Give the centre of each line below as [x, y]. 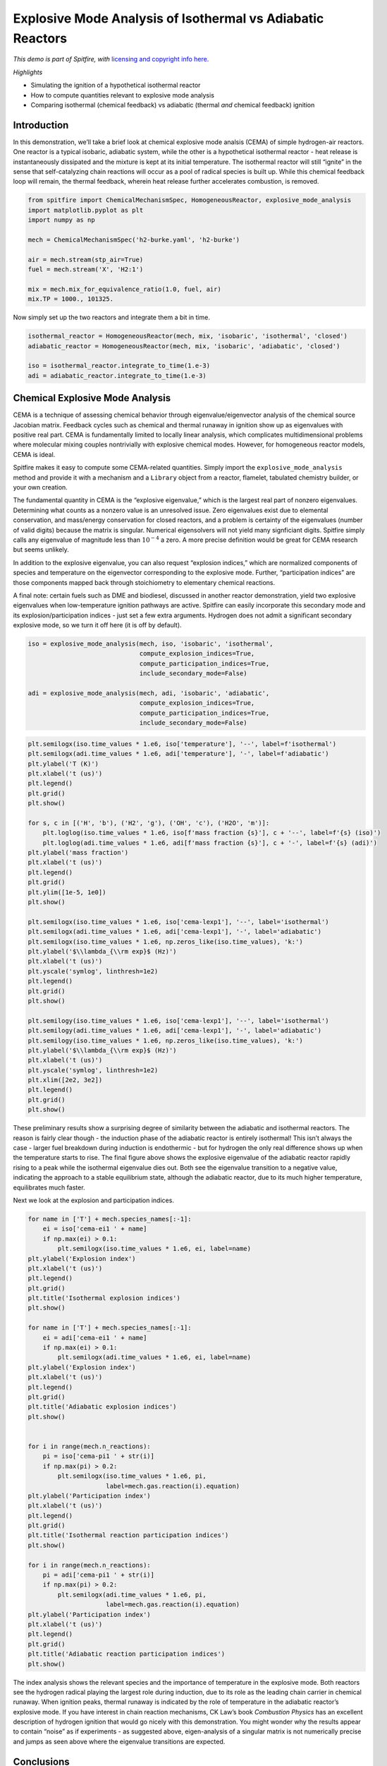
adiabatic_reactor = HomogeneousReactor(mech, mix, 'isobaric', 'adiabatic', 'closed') [184, 346]
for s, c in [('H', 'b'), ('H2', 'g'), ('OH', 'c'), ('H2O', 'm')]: [149, 823]
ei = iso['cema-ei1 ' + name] [95, 1229]
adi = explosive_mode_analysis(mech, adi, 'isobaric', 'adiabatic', [149, 693]
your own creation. [41, 487]
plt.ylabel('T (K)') [63, 764]
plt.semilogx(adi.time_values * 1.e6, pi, [132, 1594]
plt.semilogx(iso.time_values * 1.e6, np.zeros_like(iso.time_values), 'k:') [165, 942]
